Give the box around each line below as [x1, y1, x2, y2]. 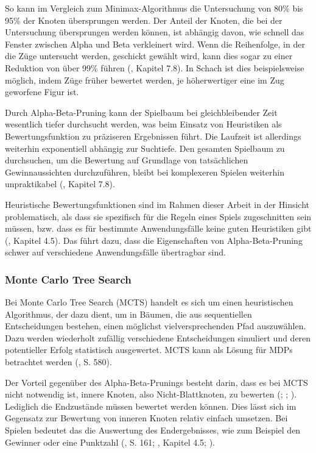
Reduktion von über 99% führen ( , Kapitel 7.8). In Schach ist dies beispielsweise [5, 61, 304, 74]
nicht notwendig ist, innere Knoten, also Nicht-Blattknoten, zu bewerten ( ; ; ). [5, 388, 297, 401]
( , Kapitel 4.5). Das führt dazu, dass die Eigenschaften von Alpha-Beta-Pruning [5, 234, 303, 246]
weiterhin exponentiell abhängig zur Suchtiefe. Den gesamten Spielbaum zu [5, 141, 285, 154]
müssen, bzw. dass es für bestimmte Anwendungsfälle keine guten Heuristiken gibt [5, 222, 312, 235]
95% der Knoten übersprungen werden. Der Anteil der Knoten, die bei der [5, 13, 283, 26]
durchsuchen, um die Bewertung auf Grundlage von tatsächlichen [5, 154, 248, 166]
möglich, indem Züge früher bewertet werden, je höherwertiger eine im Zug [5, 73, 284, 86]
